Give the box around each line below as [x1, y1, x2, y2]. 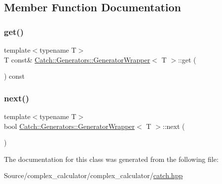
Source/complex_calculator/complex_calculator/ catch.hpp [4, 170, 183, 181]
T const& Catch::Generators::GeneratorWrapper [4, 54, 150, 64]
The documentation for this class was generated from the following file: [4, 153, 219, 164]
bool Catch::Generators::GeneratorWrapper [4, 121, 135, 131]
